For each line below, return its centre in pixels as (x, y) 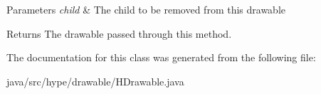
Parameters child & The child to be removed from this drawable (146, 9)
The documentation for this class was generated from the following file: (161, 57)
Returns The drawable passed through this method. (119, 33)
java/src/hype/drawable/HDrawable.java (95, 81)
